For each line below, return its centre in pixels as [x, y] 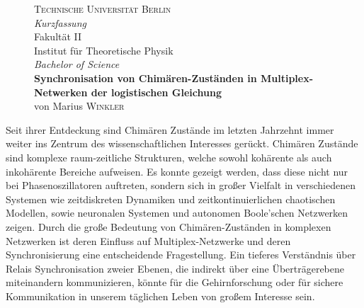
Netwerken [61, 92]
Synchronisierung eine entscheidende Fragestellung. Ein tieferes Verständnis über [181, 255]
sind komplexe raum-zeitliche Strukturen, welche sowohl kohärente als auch [169, 157]
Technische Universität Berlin [103, 8]
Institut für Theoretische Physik [104, 50]
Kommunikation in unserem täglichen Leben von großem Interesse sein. [160, 296]
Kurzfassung [60, 22]
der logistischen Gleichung [156, 92]
